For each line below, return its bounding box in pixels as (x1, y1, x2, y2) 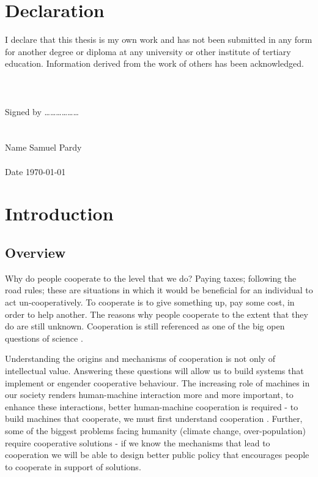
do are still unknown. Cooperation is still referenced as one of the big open (5, 320, 285, 332)
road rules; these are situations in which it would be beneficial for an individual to (5, 284, 313, 296)
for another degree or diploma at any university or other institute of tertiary (5, 45, 291, 58)
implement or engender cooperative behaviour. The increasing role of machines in (5, 376, 310, 389)
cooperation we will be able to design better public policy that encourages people (5, 448, 309, 461)
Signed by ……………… (5, 105, 79, 118)
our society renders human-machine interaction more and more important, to (5, 388, 294, 401)
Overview (5, 243, 66, 262)
